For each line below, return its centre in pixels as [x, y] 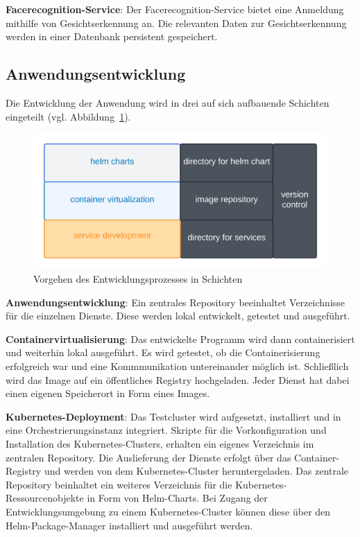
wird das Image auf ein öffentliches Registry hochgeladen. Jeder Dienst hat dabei [178, 379]
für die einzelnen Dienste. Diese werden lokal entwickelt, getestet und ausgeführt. [178, 316]
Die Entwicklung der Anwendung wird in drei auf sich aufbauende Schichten [168, 102]
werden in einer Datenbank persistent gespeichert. [112, 36]
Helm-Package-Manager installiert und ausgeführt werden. [129, 525]
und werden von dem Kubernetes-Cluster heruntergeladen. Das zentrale [196, 471]
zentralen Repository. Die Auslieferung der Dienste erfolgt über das [148, 457]
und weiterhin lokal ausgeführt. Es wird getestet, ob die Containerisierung [163, 352]
